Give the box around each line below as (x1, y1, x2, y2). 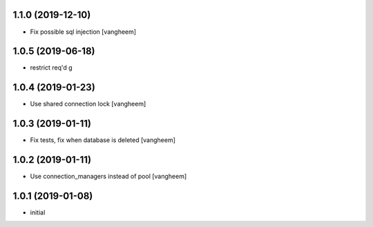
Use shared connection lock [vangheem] (30, 100, 146, 108)
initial (30, 208, 46, 217)
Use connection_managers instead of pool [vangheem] (30, 172, 187, 181)
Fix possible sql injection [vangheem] (30, 28, 137, 36)
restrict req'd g (30, 63, 73, 72)
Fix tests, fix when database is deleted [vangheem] (30, 136, 176, 144)
